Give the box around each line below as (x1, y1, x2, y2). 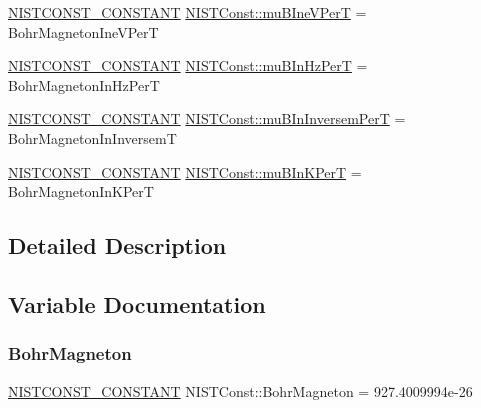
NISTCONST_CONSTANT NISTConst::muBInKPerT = (8, 161, 362, 182)
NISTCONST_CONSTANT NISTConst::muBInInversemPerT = (8, 108, 406, 129)
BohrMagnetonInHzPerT (8, 74, 160, 95)
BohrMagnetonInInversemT (8, 127, 177, 148)
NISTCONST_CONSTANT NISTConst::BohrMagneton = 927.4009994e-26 (8, 380, 473, 401)
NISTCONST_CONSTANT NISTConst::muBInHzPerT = (8, 55, 368, 76)
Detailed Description (8, 230, 227, 261)
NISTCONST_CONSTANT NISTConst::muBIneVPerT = (8, 2, 367, 22)
